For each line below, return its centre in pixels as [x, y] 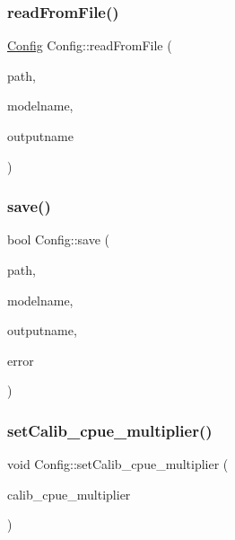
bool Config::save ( [59, 239]
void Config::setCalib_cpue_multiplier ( [118, 464]
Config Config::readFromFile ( [90, 45]
